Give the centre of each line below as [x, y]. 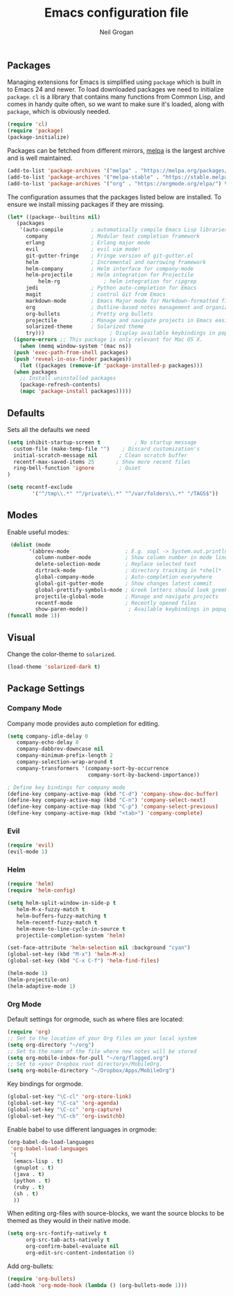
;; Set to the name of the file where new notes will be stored [102, 1051]
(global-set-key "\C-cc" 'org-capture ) [65, 1109]
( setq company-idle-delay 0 [48, 736]
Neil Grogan [116, 32]
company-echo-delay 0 [48, 742]
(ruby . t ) [29, 1187]
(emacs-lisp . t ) [38, 1161]
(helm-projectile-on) [38, 980]
